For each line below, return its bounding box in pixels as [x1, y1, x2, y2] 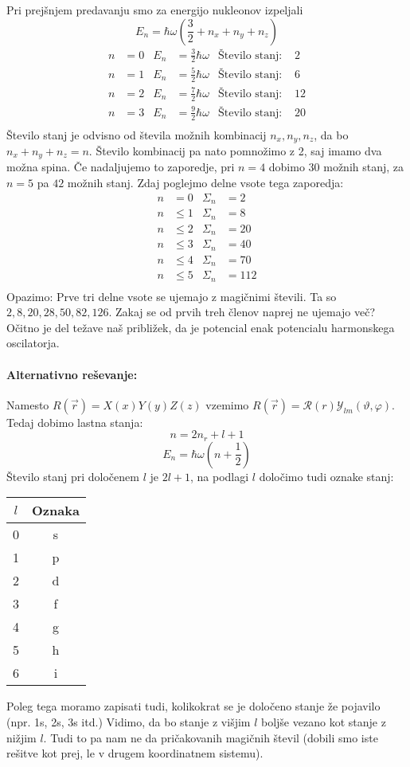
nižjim [6, 729, 37, 745]
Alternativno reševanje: [6, 366, 138, 382]
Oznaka [32, 501, 80, 520]
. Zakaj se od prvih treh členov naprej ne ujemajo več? [108, 303, 376, 320]
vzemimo [205, 396, 249, 413]
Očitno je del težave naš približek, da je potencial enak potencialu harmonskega [6, 319, 395, 335]
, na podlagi [189, 468, 249, 484]
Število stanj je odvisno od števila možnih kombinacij [6, 126, 267, 143]
